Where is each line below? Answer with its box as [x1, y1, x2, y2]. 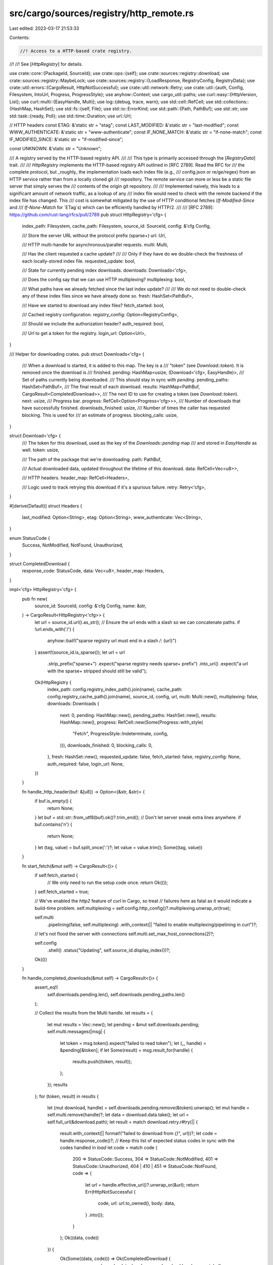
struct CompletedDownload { [9, 561, 70, 567]
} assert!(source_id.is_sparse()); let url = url [34, 649, 125, 655]
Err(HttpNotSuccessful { [85, 1189, 136, 1195]
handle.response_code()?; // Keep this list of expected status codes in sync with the [60, 1137, 235, 1144]
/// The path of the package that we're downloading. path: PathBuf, [22, 456, 162, 462]
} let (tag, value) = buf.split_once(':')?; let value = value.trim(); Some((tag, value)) [34, 845, 203, 851]
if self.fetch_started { [34, 872, 78, 878]
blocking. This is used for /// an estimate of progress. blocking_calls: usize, [22, 412, 178, 418]
